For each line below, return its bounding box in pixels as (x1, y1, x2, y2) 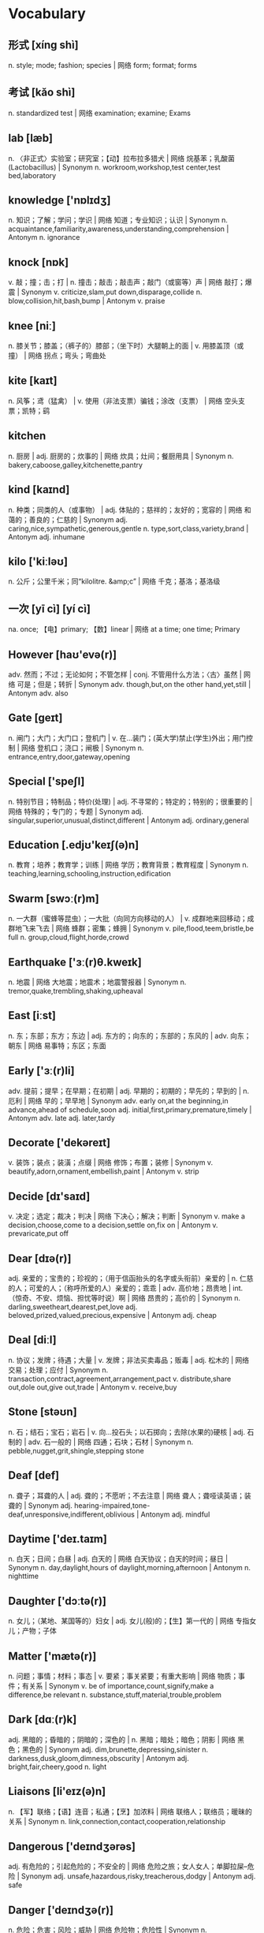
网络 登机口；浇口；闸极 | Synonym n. (20, 743, 144, 752)
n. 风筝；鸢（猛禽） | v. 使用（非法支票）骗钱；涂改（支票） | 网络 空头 (8, 396, 239, 405)
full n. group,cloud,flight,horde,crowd (8, 932, 129, 942)
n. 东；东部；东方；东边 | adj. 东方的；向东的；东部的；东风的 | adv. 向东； (8, 1031, 251, 1040)
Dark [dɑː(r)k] (8, 1713, 77, 1726)
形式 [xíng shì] (8, 38, 79, 51)
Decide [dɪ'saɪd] (8, 1189, 91, 1203)
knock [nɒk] (8, 256, 69, 269)
